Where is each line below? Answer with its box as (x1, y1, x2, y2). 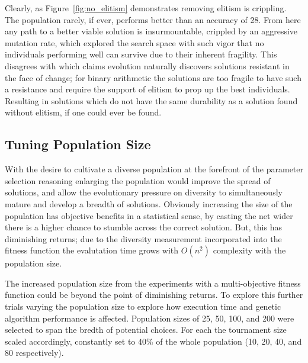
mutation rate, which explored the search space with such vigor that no (5, 36, 264, 49)
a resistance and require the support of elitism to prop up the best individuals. (5, 83, 290, 95)
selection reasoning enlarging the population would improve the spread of (5, 174, 271, 187)
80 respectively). (5, 346, 64, 359)
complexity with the (213, 244, 286, 256)
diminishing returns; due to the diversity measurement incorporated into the (5, 232, 282, 245)
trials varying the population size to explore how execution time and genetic (5, 300, 281, 313)
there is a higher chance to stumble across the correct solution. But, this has (5, 221, 282, 233)
